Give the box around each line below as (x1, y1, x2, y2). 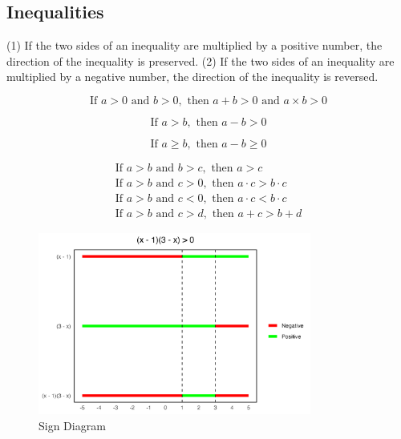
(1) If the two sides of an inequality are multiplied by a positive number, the (6, 37, 383, 54)
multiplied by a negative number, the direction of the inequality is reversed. (6, 68, 379, 85)
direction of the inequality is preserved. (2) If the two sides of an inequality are (6, 52, 395, 69)
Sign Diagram (38, 417, 106, 433)
